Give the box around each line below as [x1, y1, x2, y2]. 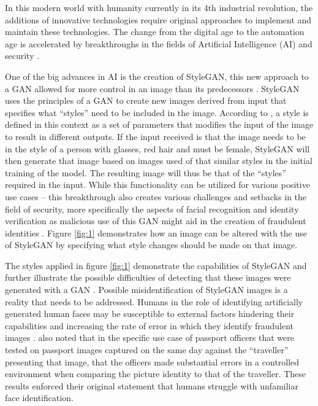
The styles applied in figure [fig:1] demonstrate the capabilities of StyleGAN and [5, 259, 307, 271]
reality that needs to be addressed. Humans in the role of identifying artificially [5, 295, 303, 308]
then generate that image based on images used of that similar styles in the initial [5, 154, 312, 167]
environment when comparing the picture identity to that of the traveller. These [5, 367, 306, 380]
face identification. [5, 391, 74, 404]
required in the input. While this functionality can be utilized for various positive [5, 178, 310, 191]
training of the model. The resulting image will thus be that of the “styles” [5, 166, 286, 179]
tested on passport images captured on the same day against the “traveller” [5, 343, 289, 356]
